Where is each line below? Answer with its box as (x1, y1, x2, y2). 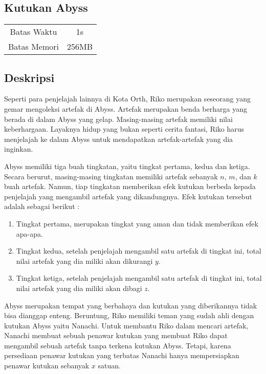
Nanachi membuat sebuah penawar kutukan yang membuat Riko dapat (4, 330, 228, 341)
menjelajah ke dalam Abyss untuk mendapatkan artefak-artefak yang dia (4, 133, 233, 144)
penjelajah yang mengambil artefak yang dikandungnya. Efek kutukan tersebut (4, 191, 252, 201)
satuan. (98, 360, 121, 371)
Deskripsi (4, 69, 55, 85)
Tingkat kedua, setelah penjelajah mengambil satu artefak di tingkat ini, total (16, 245, 261, 256)
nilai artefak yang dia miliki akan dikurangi (16, 255, 153, 266)
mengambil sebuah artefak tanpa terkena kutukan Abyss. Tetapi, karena (4, 340, 231, 350)
